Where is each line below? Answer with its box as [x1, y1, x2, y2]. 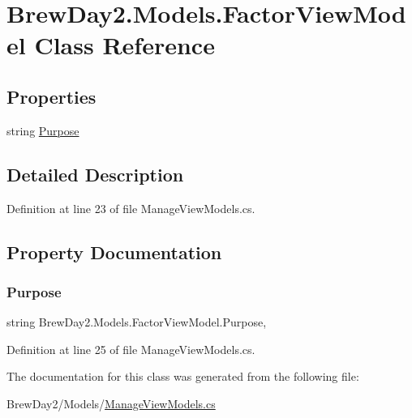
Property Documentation [6, 239, 222, 264]
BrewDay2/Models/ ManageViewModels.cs [6, 395, 216, 412]
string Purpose [6, 122, 79, 139]
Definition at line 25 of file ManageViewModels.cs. [6, 340, 255, 357]
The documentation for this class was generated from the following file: [6, 368, 359, 385]
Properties [6, 83, 97, 109]
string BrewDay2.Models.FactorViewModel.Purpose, [6, 313, 267, 331]
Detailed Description [6, 161, 184, 186]
